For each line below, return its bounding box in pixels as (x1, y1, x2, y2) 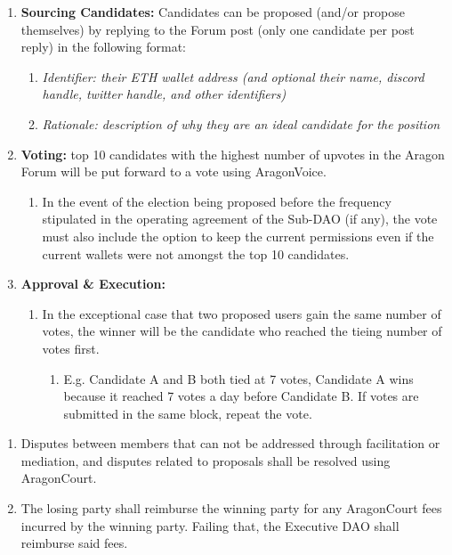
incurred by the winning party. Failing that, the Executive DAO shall (20, 516, 400, 535)
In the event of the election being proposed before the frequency (42, 192, 391, 210)
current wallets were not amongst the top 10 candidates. (42, 244, 350, 263)
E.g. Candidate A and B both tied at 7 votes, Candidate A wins (63, 369, 414, 388)
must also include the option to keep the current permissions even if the (42, 226, 434, 245)
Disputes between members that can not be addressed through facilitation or (20, 434, 440, 453)
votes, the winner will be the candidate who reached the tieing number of (42, 322, 442, 340)
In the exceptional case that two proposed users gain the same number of (42, 304, 441, 322)
